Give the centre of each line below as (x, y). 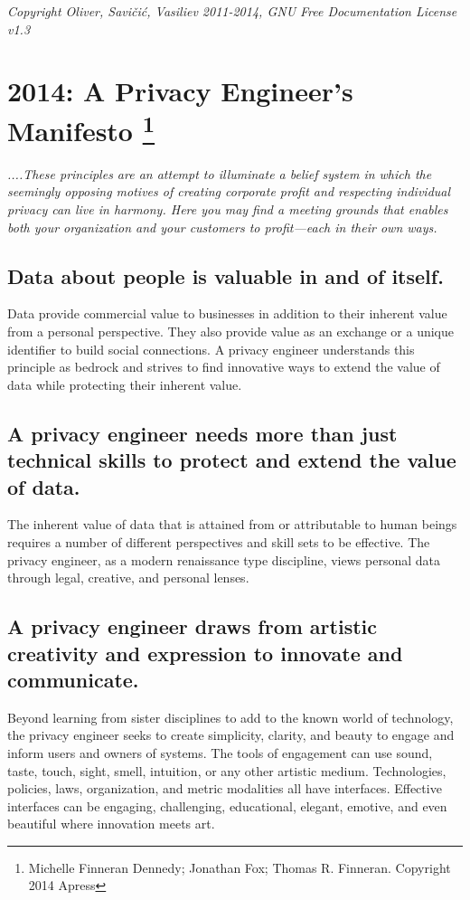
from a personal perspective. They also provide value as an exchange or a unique (230, 331)
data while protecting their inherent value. (125, 384)
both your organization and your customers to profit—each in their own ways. (222, 227)
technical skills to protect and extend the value (232, 460)
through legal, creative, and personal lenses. (128, 578)
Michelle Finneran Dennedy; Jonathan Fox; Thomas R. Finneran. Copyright (240, 867)
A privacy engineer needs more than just (202, 433)
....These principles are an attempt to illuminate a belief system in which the (220, 173)
